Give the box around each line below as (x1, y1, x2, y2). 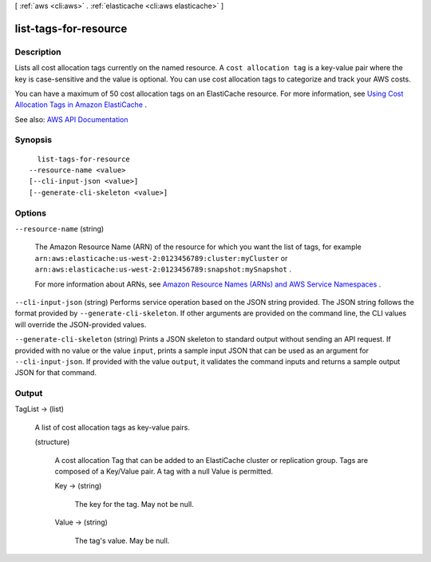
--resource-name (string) (14, 224, 105, 233)
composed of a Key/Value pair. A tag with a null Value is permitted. (54, 466, 274, 476)
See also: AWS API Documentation (14, 114, 129, 124)
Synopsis (14, 134, 52, 145)
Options (14, 208, 47, 219)
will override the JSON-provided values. (14, 319, 147, 329)
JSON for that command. (14, 368, 97, 378)
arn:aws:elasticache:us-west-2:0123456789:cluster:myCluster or (34, 253, 288, 263)
